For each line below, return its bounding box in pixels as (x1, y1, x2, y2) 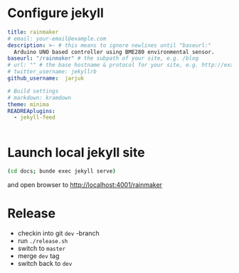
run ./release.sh (17, 237, 68, 245)
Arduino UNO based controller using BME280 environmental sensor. (14, 48, 215, 55)
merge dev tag (17, 252, 60, 260)
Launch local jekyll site (7, 144, 145, 161)
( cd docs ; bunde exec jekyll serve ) (7, 168, 116, 175)
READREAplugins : (7, 107, 55, 114)
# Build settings (7, 87, 59, 95)
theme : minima (7, 101, 50, 108)
